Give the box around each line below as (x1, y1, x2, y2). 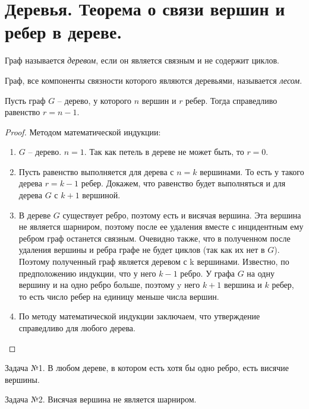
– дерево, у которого (57, 94, 132, 106)
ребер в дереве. (5, 20, 122, 44)
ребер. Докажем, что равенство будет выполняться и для (81, 177, 286, 189)
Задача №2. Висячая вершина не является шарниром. (5, 393, 197, 405)
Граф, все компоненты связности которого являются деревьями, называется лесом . (5, 74, 302, 86)
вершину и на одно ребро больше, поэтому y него (18, 278, 200, 291)
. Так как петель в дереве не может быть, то (84, 145, 244, 158)
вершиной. (82, 189, 121, 201)
